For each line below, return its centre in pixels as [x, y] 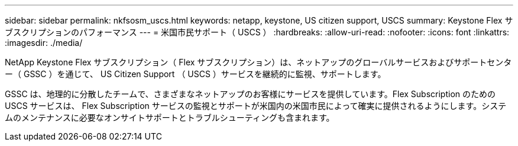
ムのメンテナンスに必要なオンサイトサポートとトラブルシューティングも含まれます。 [170, 117]
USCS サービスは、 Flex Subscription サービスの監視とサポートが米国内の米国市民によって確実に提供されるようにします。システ [256, 106]
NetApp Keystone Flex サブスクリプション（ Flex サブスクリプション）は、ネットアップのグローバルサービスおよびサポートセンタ [258, 62]
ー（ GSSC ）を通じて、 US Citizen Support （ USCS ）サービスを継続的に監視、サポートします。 [195, 74]
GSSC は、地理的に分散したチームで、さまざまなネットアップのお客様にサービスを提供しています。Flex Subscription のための [250, 94]
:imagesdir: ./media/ [44, 43]
